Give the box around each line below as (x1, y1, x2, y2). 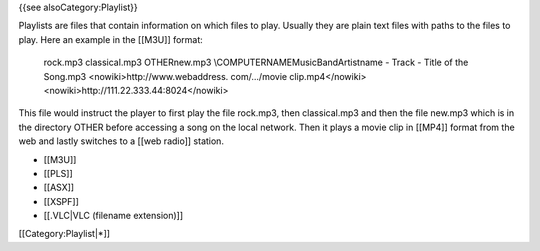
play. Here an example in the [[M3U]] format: (18, 33, 204, 45)
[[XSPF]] (43, 195, 80, 207)
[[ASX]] (43, 181, 75, 194)
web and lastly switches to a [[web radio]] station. (18, 135, 225, 147)
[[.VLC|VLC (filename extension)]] (43, 210, 184, 222)
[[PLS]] (43, 167, 74, 179)
